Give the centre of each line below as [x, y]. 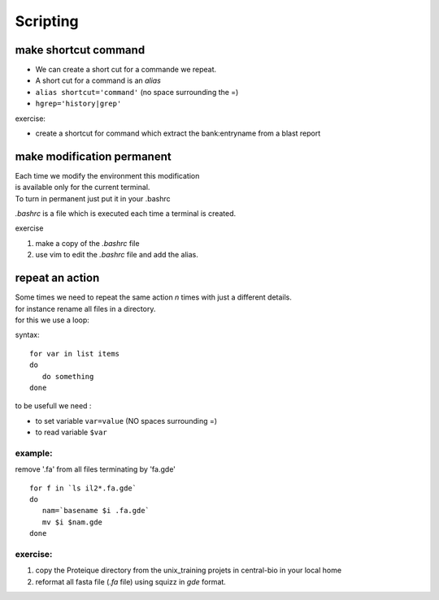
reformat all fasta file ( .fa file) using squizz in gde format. [131, 581]
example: [34, 453]
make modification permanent [93, 156]
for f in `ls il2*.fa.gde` [83, 488]
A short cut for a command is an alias [98, 80]
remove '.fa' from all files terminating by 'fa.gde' [96, 469]
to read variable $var [71, 432]
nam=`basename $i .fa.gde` [96, 511]
